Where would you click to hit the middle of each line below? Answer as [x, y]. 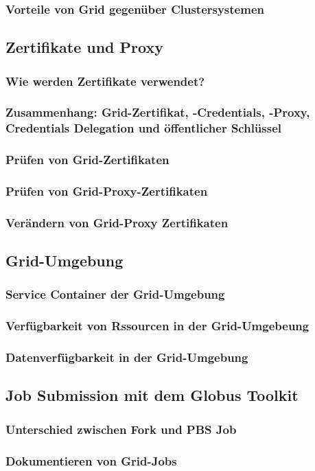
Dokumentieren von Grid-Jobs [91, 460]
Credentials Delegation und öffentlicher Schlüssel [144, 128]
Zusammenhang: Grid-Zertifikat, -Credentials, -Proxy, [158, 112]
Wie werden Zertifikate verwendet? [105, 81]
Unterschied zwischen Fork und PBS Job [121, 429]
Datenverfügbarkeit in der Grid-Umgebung [127, 357]
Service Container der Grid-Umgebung [115, 294]
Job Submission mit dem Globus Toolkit [152, 395]
